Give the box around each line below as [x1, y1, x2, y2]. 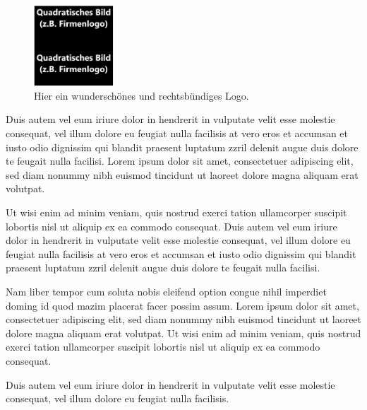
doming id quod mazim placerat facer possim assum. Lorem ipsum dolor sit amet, [6, 298, 359, 312]
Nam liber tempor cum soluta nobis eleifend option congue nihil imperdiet [6, 283, 327, 298]
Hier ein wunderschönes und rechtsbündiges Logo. [34, 88, 249, 102]
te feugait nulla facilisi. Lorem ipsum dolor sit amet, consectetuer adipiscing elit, [6, 153, 354, 168]
